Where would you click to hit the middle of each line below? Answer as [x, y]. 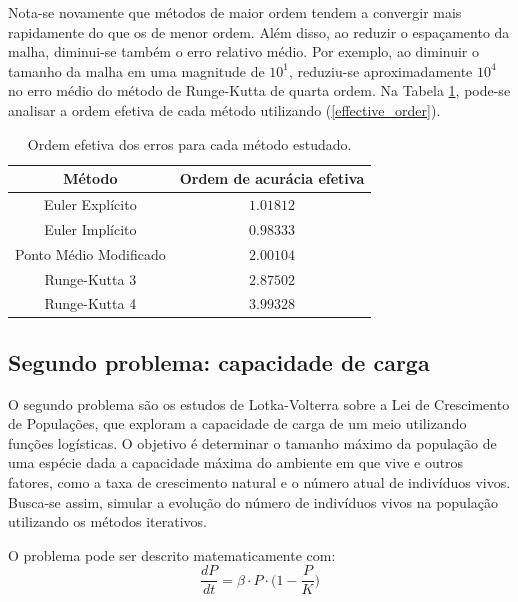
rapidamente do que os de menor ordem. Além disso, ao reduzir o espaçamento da [259, 31]
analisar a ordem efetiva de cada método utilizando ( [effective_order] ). [224, 109]
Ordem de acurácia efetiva [272, 178]
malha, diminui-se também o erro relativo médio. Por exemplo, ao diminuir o [244, 51]
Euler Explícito [90, 204]
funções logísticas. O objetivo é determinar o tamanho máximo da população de [252, 442]
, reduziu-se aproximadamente [381, 70]
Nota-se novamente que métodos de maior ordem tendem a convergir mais [235, 12]
